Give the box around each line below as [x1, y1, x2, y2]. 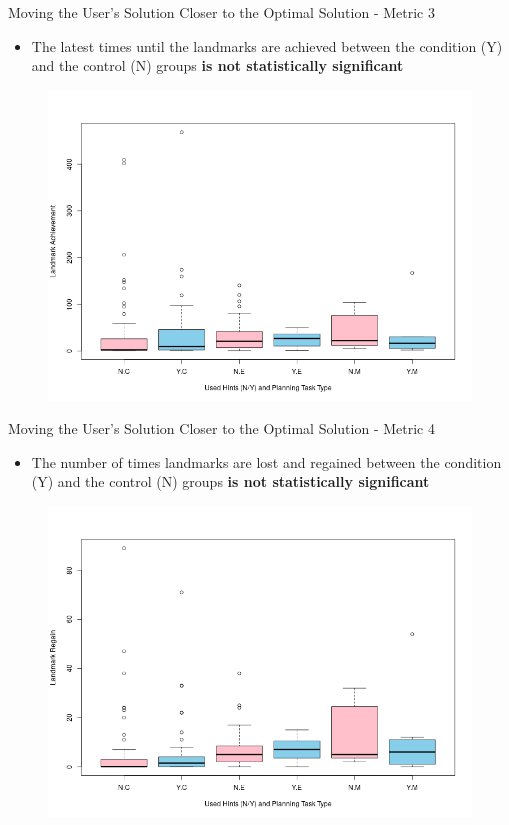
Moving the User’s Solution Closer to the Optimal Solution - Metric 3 [8, 2, 435, 22]
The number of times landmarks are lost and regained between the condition [31, 451, 502, 472]
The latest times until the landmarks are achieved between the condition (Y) [31, 35, 503, 56]
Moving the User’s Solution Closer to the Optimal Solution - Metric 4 [8, 418, 435, 439]
